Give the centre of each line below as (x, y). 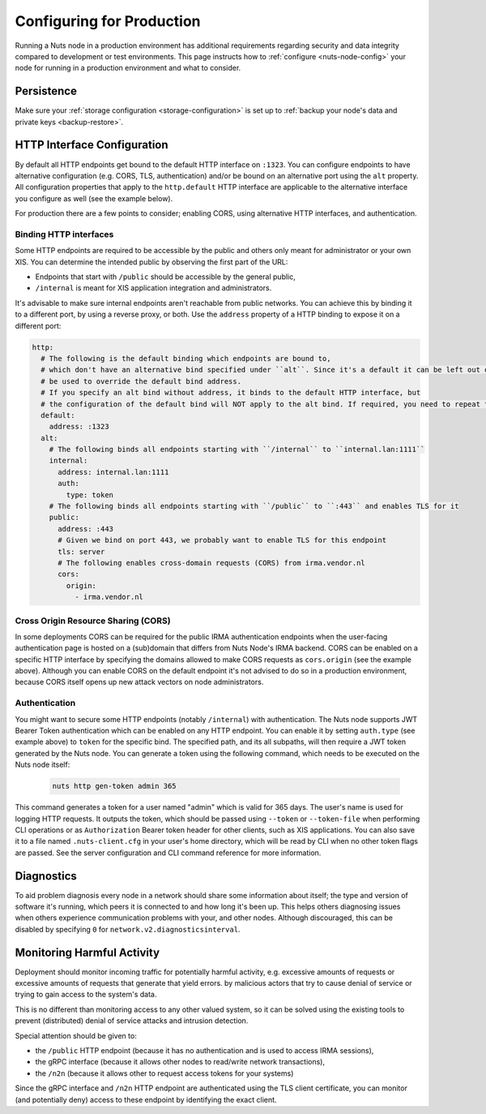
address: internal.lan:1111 (113, 472)
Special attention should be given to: (76, 1035)
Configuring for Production (108, 21)
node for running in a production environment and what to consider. (128, 68)
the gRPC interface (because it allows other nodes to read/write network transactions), (180, 1062)
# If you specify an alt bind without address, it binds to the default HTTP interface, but (231, 393)
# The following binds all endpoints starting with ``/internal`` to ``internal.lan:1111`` (237, 449)
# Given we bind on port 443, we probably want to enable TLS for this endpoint (222, 540)
